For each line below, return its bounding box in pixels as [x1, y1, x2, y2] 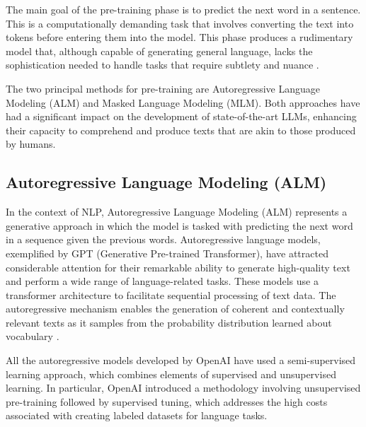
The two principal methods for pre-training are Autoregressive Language [6, 81, 321, 95]
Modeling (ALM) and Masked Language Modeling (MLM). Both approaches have [6, 95, 360, 110]
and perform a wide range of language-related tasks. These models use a [6, 274, 319, 288]
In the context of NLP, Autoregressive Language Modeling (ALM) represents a [6, 204, 348, 219]
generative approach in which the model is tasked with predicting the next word [6, 218, 353, 233]
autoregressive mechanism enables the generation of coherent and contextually [6, 301, 345, 316]
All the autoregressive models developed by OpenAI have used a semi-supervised [6, 353, 356, 368]
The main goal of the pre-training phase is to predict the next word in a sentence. [6, 2, 361, 16]
